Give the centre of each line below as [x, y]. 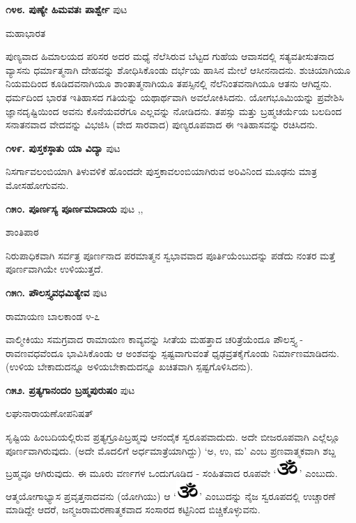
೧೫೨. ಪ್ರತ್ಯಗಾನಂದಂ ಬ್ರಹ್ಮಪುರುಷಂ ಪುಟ [70, 389]
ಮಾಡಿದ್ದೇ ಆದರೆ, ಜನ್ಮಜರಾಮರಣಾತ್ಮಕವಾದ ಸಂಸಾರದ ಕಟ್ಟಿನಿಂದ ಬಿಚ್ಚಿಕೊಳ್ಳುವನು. [133, 509]
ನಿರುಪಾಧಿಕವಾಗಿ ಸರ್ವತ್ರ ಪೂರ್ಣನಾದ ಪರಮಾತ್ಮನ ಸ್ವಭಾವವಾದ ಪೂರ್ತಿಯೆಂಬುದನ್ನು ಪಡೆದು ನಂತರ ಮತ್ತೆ [170, 255]
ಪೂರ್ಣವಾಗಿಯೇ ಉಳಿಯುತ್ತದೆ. [55, 269]
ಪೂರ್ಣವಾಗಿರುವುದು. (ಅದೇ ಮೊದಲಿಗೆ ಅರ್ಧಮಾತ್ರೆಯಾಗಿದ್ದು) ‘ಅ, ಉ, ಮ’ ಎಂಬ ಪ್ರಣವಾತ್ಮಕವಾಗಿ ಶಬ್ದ [171, 450]
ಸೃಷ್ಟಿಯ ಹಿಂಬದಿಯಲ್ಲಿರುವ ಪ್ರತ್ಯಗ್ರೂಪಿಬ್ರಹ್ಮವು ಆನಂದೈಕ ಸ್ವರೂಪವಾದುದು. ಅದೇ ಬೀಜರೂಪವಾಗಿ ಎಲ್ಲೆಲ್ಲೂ [173, 437]
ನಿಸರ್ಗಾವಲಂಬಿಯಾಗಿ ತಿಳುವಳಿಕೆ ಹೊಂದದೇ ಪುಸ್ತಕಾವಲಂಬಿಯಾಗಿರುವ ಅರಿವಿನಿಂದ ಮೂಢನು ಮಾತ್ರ [161, 171]
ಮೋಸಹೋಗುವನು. [37, 184]
